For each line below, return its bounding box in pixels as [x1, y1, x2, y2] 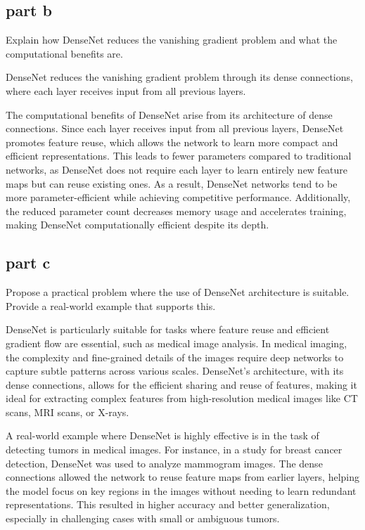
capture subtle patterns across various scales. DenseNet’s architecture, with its [6, 363, 344, 378]
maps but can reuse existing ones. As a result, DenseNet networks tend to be [6, 176, 338, 190]
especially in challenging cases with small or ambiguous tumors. [6, 511, 280, 526]
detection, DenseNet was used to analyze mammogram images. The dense [6, 455, 323, 470]
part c [6, 252, 51, 273]
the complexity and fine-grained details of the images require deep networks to [6, 349, 344, 364]
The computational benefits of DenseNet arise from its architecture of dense [6, 107, 333, 122]
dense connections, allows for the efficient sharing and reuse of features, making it [6, 377, 357, 392]
